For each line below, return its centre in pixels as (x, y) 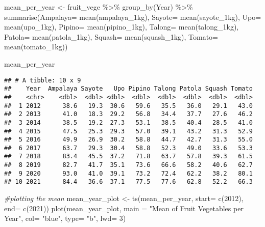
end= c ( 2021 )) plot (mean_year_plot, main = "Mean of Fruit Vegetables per (124, 208)
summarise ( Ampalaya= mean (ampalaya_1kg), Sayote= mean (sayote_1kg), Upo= (133, 17)
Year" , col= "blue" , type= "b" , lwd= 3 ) (65, 218)
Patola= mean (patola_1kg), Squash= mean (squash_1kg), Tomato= (111, 36)
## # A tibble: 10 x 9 (43, 80)
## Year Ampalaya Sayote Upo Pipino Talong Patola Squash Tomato (128, 89)
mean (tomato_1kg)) (36, 47)
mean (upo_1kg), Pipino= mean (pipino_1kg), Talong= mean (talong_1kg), (122, 27)
